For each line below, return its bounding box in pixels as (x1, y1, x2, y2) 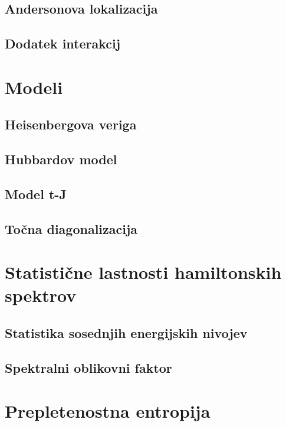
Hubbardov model (5, 150, 117, 168)
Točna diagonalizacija (5, 219, 138, 238)
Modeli (5, 74, 63, 99)
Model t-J (5, 184, 67, 203)
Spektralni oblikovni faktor (5, 358, 172, 376)
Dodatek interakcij (5, 34, 121, 53)
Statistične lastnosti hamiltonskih (5, 260, 282, 284)
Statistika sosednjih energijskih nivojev (5, 324, 248, 342)
